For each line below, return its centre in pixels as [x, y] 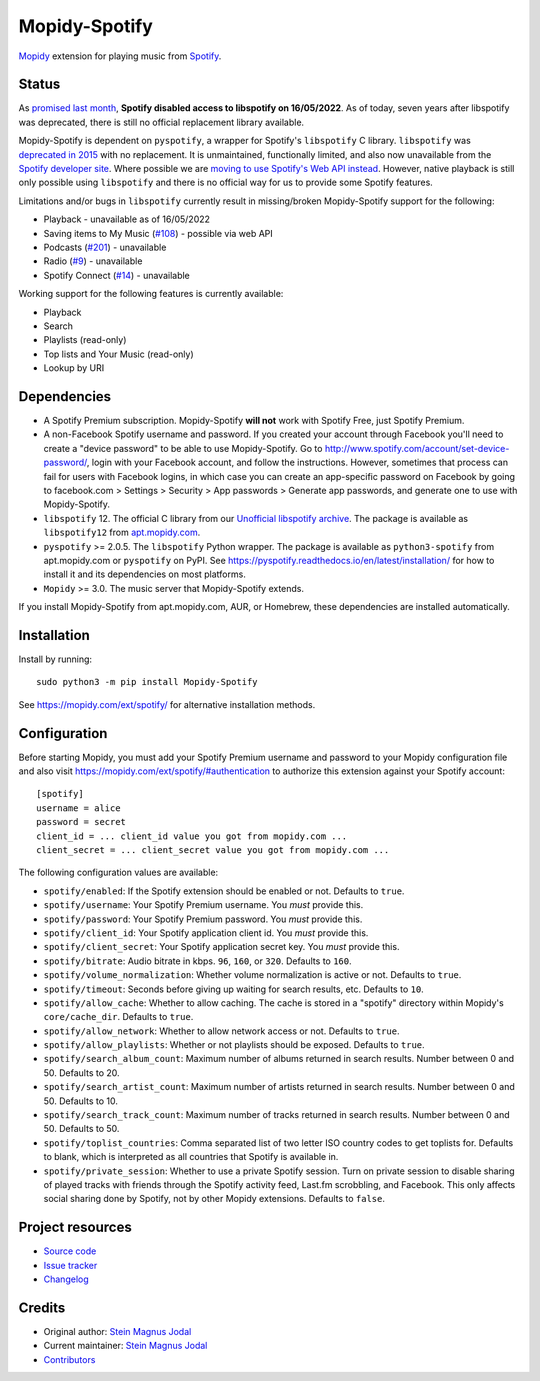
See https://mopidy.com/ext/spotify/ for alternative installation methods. [167, 704]
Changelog [66, 1279]
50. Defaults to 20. [81, 1072]
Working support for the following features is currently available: [151, 294]
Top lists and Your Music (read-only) [118, 354]
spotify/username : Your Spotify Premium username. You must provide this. [203, 905]
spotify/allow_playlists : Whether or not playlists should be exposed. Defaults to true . [234, 1045]
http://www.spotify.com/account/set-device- [417, 448]
